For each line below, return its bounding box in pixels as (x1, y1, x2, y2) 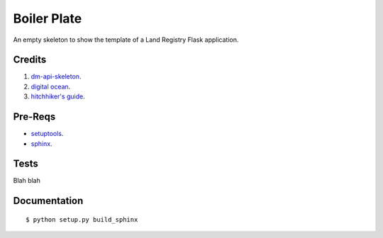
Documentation (13, 195, 84, 207)
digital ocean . (30, 82, 71, 91)
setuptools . (30, 130, 64, 138)
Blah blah (13, 176, 40, 185)
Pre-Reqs (13, 110, 56, 123)
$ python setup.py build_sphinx (26, 215, 138, 223)
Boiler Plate (13, 11, 82, 26)
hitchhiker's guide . (30, 92, 85, 101)
